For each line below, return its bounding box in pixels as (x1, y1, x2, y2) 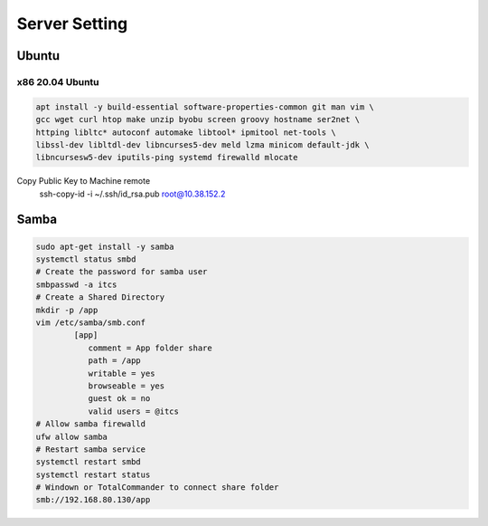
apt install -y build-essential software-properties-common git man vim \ (35, 101, 375, 112)
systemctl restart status (35, 469, 151, 480)
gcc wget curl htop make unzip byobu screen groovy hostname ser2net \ (35, 114, 361, 125)
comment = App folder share (88, 342, 212, 353)
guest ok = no (88, 394, 151, 404)
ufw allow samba (35, 431, 108, 442)
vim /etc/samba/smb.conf (35, 318, 146, 328)
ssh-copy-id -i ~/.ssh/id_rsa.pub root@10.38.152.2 (39, 188, 226, 199)
